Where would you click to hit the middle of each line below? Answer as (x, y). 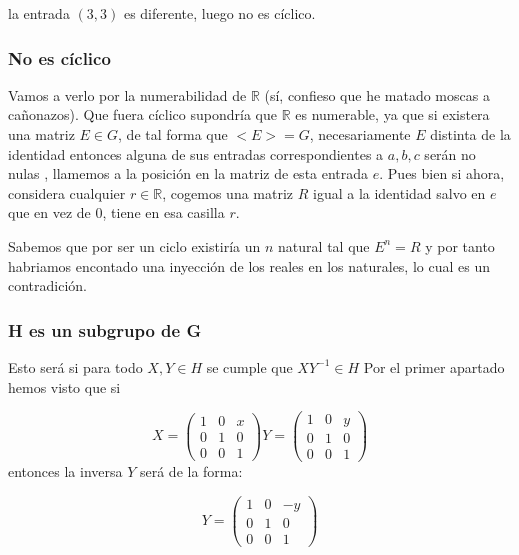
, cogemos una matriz (228, 192)
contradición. (48, 285)
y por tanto (460, 245)
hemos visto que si (64, 386)
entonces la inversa (65, 471)
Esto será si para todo (75, 366)
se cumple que (249, 366)
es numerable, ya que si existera (392, 114)
